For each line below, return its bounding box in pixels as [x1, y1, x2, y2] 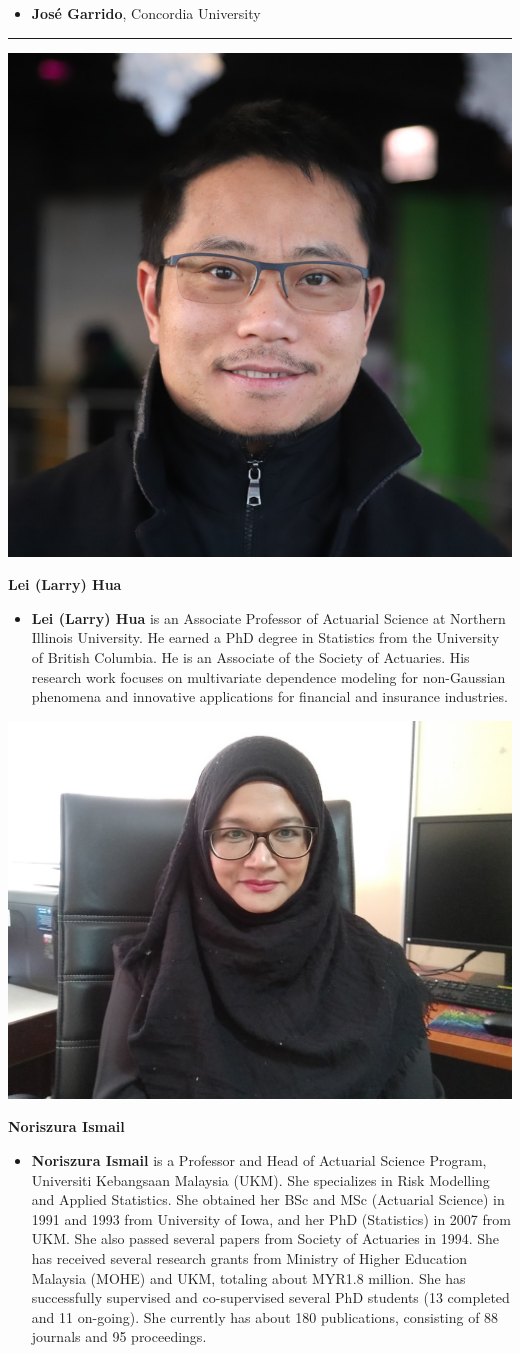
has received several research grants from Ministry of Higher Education [31, 1247, 468, 1268]
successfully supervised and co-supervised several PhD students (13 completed [31, 1287, 510, 1308]
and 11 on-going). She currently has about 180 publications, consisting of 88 [31, 1306, 499, 1327]
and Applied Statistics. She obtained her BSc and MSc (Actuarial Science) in [31, 1189, 505, 1210]
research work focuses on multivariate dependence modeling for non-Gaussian [31, 666, 506, 687]
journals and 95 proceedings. [31, 1326, 207, 1347]
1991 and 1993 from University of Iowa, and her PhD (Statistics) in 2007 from [31, 1208, 511, 1229]
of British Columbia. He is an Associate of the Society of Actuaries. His [31, 646, 470, 667]
